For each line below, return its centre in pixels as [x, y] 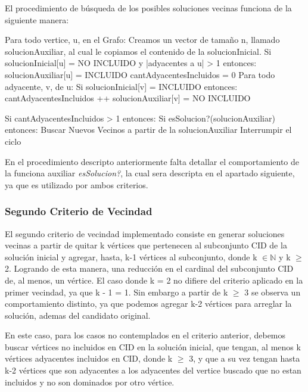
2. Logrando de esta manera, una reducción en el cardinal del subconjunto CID [149, 268]
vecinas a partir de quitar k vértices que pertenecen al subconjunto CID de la [146, 245]
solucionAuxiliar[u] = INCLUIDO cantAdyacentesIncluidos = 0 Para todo [140, 74]
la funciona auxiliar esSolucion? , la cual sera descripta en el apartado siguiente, [150, 173]
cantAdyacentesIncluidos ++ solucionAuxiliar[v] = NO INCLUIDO [128, 98]
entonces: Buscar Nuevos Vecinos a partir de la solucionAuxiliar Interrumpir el [148, 130]
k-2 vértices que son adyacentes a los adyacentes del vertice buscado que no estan [153, 370]
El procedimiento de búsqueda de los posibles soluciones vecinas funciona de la [148, 8]
